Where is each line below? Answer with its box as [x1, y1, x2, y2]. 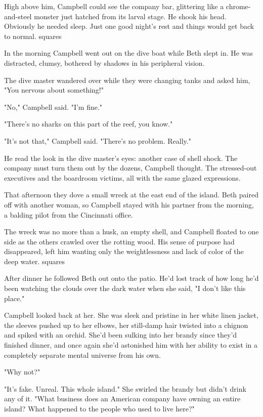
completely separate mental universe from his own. [4, 349, 161, 360]
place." [4, 293, 25, 303]
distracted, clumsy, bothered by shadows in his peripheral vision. [4, 57, 205, 68]
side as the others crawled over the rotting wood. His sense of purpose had [4, 236, 235, 246]
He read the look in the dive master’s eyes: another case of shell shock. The [4, 152, 238, 163]
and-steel [4, 11, 32, 21]
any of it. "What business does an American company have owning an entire [4, 393, 241, 404]
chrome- [226, 1, 251, 11]
